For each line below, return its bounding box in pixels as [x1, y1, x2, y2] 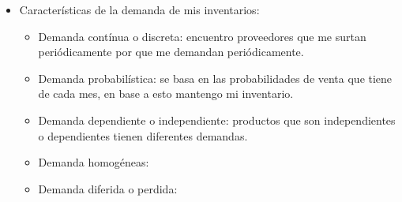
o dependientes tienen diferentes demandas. [38, 127, 248, 144]
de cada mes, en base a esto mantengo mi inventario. [38, 85, 294, 102]
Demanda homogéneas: [38, 154, 149, 170]
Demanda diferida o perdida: [38, 180, 178, 196]
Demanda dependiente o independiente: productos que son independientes [38, 111, 396, 128]
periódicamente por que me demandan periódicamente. [38, 43, 304, 60]
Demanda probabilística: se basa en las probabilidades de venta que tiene [38, 69, 393, 86]
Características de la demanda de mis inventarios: [19, 2, 260, 17]
